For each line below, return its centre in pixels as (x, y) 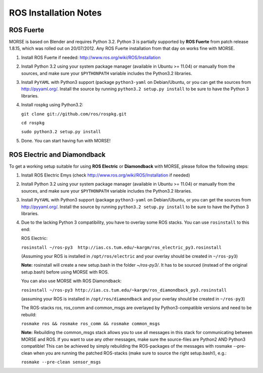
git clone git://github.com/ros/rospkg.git (74, 114)
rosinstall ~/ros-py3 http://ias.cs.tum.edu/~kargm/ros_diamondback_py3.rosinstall (124, 290)
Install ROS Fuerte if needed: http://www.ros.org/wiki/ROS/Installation (91, 57)
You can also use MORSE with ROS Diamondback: (71, 281)
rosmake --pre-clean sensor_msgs (61, 362)
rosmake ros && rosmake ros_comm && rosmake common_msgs (91, 324)
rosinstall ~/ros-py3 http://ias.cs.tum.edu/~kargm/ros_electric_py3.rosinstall (121, 247)
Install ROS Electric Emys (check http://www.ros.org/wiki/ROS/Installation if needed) (106, 175)
